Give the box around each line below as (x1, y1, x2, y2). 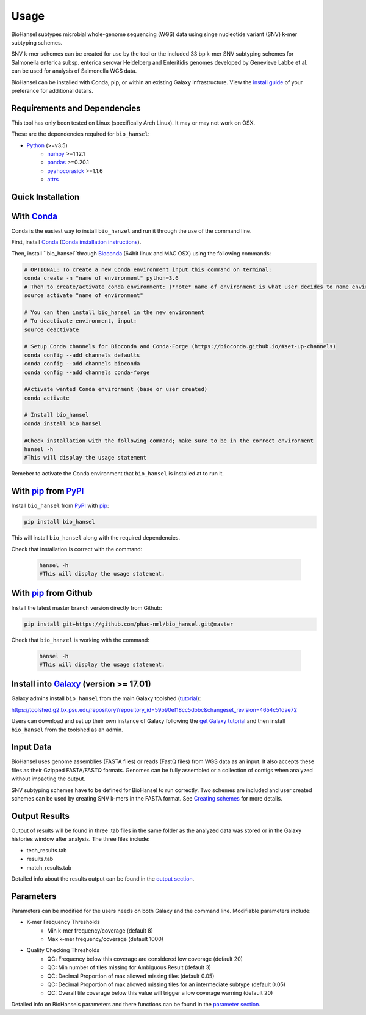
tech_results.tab (26, 846, 67, 854)
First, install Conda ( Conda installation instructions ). (11, 238, 142, 246)
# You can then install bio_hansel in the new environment (24, 309, 204, 316)
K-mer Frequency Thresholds (26, 918, 100, 926)
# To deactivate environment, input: (24, 318, 137, 324)
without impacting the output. (11, 775, 85, 782)
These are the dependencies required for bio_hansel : (11, 130, 150, 137)
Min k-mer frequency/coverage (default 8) (47, 926, 154, 934)
